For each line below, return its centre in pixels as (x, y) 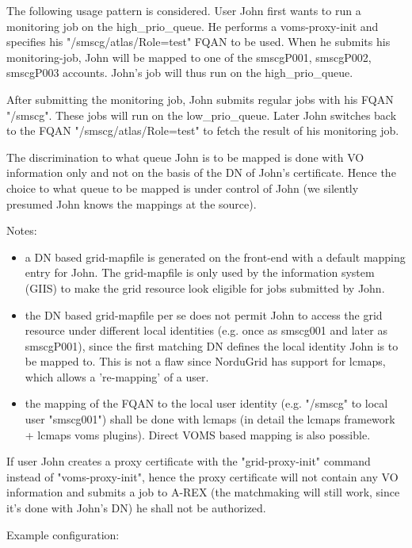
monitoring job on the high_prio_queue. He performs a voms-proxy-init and (193, 26)
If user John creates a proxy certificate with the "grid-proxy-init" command (189, 461)
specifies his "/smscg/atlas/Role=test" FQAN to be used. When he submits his (198, 42)
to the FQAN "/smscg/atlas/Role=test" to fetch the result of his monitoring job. (203, 130)
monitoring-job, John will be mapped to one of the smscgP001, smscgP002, (189, 57)
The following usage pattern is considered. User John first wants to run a (184, 10)
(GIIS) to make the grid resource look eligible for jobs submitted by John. (205, 287)
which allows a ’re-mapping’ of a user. (117, 376)
